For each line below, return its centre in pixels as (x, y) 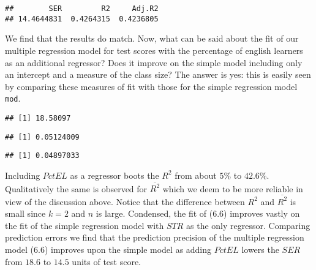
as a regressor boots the (115, 175)
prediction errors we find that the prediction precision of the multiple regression (155, 237)
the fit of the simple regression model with (85, 225)
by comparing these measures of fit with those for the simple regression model (151, 86)
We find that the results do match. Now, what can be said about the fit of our (152, 38)
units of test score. (107, 261)
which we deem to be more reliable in (233, 188)
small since (25, 213)
